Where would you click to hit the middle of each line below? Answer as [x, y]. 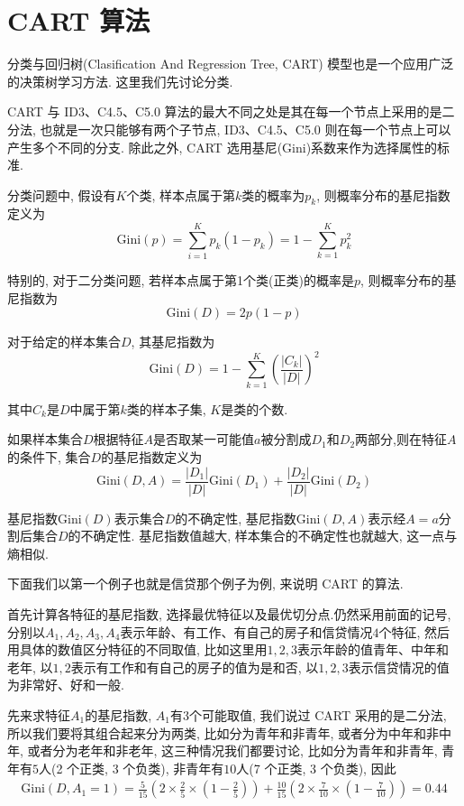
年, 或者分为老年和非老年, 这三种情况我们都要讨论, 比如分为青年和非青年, [223, 750]
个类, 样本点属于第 [181, 195]
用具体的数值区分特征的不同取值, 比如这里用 [137, 649]
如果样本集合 [45, 439]
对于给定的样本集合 [64, 342]
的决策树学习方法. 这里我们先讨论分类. [120, 81]
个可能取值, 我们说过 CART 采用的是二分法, [318, 715]
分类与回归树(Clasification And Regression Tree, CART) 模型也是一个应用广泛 [231, 64]
